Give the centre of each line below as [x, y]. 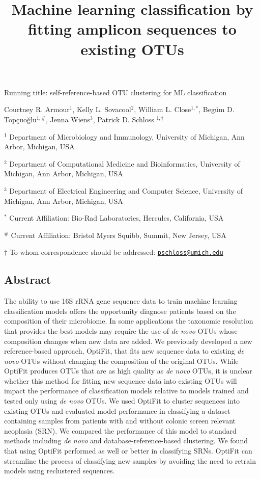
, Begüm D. [216, 109]
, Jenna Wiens [68, 119]
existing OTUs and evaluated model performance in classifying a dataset [117, 410]
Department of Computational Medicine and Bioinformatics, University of [125, 163]
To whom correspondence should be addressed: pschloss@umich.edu [116, 252]
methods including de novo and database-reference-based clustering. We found [126, 441]
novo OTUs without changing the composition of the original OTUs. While [121, 361]
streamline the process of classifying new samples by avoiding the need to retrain [130, 460]
